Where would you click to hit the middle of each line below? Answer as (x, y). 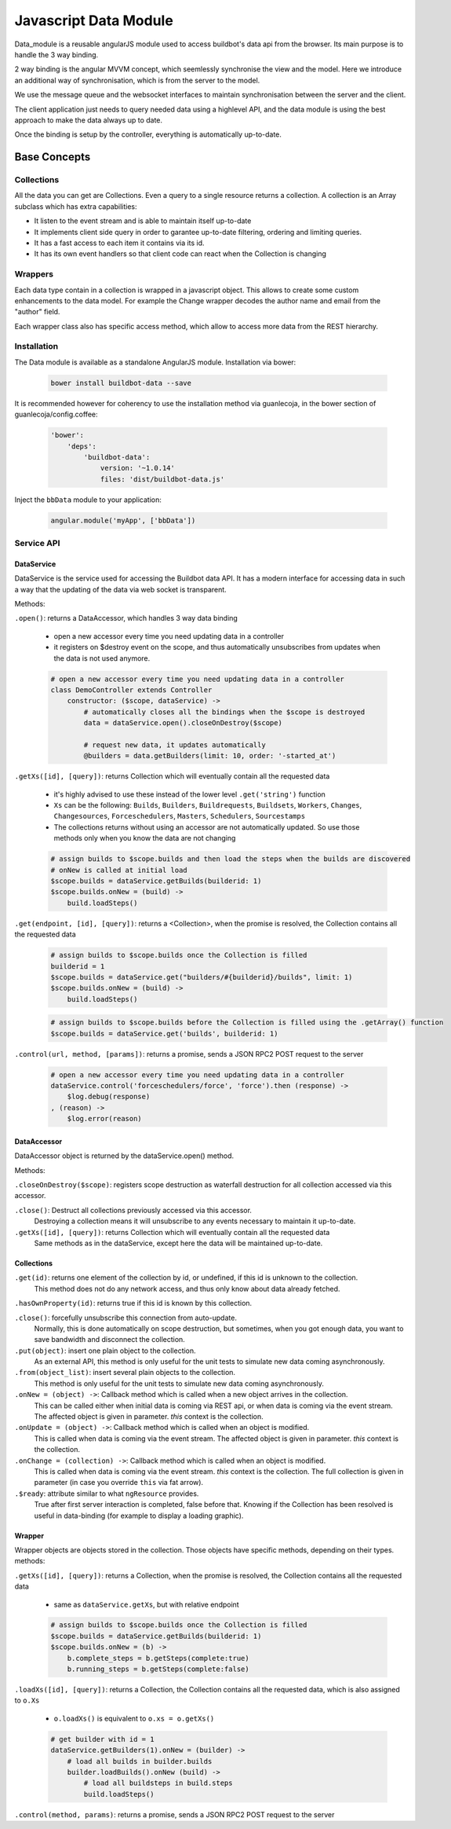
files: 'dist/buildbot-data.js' (162, 479)
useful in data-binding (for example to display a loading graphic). (139, 1516)
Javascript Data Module (94, 20)
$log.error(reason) (105, 1119)
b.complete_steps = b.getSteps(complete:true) (158, 1658)
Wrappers (34, 274)
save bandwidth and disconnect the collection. (110, 1340)
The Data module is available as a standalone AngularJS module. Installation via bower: (155, 362)
